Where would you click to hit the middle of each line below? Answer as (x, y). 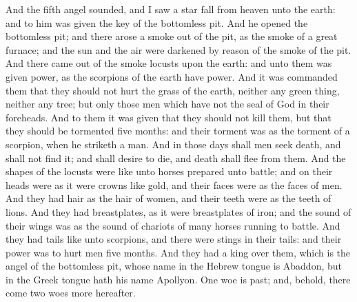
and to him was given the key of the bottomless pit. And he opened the (157, 22)
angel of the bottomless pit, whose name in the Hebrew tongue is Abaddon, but (174, 266)
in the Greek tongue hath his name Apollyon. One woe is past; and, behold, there (178, 279)
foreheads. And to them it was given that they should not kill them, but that (169, 117)
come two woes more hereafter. (71, 293)
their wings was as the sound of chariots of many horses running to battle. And (173, 225)
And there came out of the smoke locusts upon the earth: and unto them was (169, 63)
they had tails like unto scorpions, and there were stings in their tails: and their (174, 239)
